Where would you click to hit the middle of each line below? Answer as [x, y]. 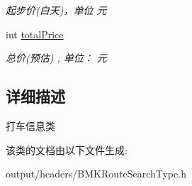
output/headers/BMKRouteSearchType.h [96, 174]
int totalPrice [35, 34]
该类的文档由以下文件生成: [67, 149]
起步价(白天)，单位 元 [56, 10]
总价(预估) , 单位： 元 [56, 58]
